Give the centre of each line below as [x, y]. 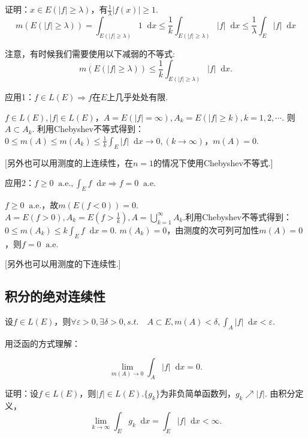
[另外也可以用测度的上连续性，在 [69, 162]
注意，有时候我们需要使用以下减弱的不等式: [90, 53]
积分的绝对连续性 [55, 296]
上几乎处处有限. [138, 97]
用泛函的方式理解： [43, 343]
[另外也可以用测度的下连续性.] [63, 264]
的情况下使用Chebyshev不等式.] [213, 162]
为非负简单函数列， [197, 393]
